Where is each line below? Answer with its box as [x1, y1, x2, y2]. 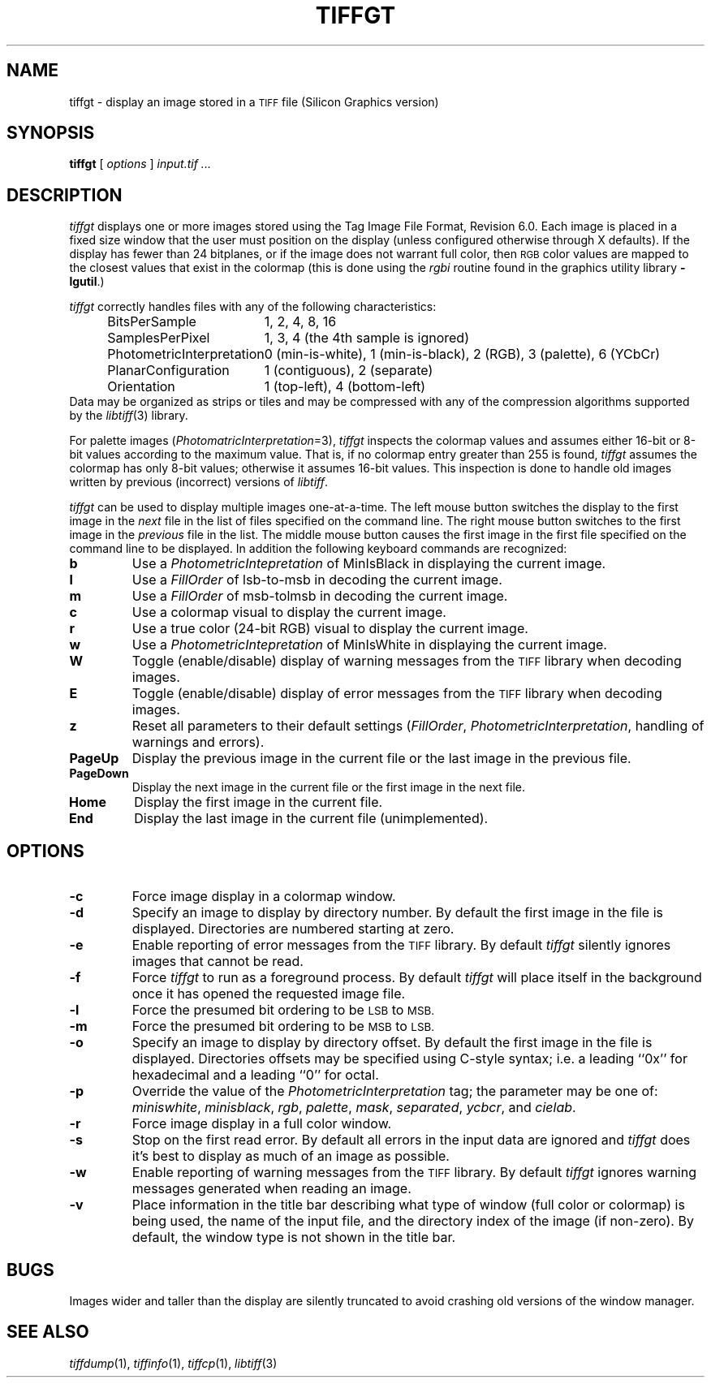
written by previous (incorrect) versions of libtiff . [69, 475, 329, 489]
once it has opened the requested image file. [131, 985, 406, 1002]
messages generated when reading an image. [131, 1180, 412, 1197]
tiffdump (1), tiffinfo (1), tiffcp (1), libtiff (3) [69, 1356, 278, 1370]
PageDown [69, 766, 129, 781]
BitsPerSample [107, 313, 196, 330]
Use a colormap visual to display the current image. [131, 604, 446, 621]
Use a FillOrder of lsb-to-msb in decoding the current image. [131, 571, 502, 589]
